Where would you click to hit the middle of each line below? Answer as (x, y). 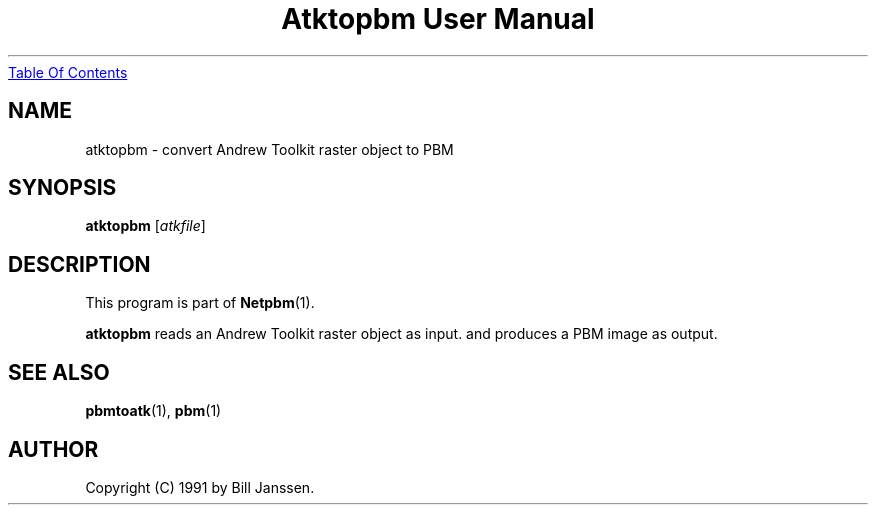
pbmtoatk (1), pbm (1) (153, 411)
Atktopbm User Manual (438, 19)
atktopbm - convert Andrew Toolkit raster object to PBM (269, 149)
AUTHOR (53, 449)
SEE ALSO (59, 372)
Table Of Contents (68, 72)
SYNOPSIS (62, 188)
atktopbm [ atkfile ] (145, 226)
